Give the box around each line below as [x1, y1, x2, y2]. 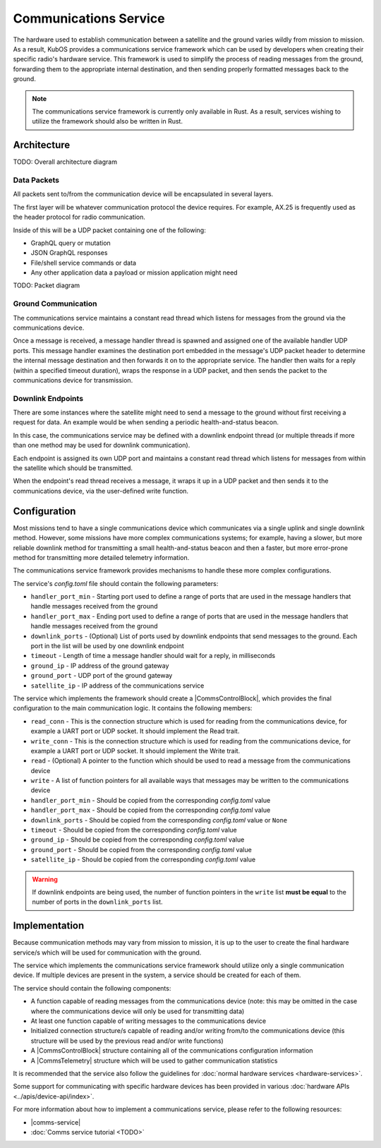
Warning [32, 875, 58, 883]
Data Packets [13, 175, 60, 185]
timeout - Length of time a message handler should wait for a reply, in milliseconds [30, 652, 275, 660]
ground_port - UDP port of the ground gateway [30, 671, 173, 680]
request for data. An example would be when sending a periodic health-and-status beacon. [13, 418, 279, 426]
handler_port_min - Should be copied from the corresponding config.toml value [30, 796, 271, 804]
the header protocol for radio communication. [13, 213, 146, 222]
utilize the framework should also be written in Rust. [32, 117, 183, 126]
